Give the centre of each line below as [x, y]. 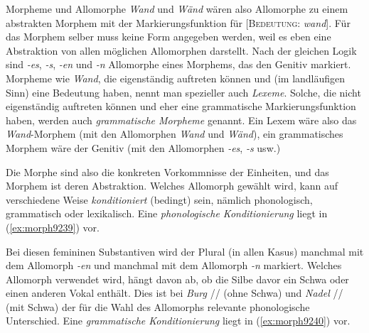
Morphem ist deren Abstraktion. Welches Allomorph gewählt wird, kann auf [172, 186]
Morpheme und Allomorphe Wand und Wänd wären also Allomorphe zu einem [177, 9]
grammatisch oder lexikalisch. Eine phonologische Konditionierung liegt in [167, 213]
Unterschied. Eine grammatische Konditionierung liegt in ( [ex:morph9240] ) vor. [178, 321]
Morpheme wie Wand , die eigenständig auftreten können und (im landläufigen [176, 78]
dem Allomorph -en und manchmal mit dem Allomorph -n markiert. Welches [174, 265]
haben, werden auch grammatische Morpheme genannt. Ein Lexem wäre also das [181, 120]
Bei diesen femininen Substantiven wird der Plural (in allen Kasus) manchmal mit [185, 251]
